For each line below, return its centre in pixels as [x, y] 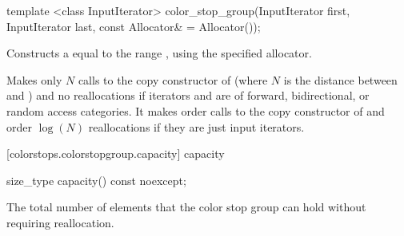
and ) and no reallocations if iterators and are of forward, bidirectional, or [188, 95]
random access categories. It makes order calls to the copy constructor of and [196, 110]
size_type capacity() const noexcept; [96, 180]
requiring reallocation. [60, 222]
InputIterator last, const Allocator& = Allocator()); [134, 26]
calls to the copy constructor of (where [173, 79]
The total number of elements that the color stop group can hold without [186, 207]
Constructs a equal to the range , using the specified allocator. [159, 53]
